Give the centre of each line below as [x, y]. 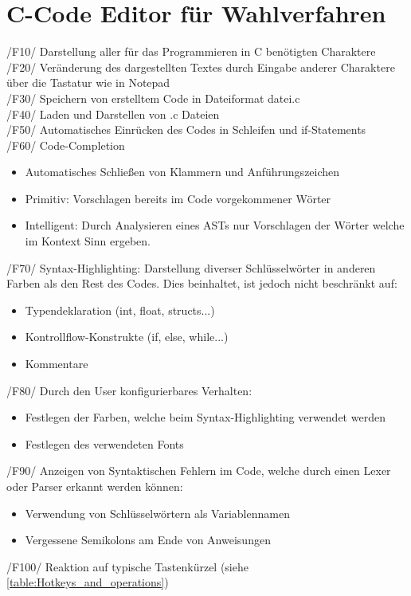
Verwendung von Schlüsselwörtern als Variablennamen [157, 513]
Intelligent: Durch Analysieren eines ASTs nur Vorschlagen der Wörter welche [215, 225]
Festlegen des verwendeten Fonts [104, 443]
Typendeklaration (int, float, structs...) [120, 310]
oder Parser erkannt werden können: [95, 486]
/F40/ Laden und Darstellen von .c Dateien [113, 114]
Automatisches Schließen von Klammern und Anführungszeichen [182, 172]
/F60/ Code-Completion [66, 145]
